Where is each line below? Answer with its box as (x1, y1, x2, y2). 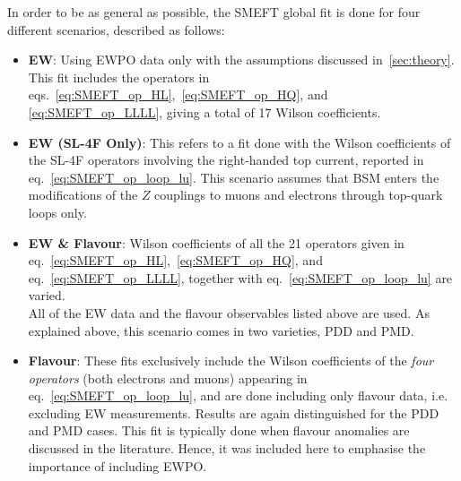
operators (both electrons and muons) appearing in (28, 368, 308, 387)
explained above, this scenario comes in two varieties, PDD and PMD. (28, 321, 414, 339)
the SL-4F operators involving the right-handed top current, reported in (28, 150, 424, 169)
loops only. (28, 202, 87, 221)
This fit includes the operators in (28, 67, 210, 86)
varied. (28, 286, 65, 305)
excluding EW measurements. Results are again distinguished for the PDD (28, 403, 439, 422)
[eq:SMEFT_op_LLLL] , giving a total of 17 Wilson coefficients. (28, 102, 381, 121)
